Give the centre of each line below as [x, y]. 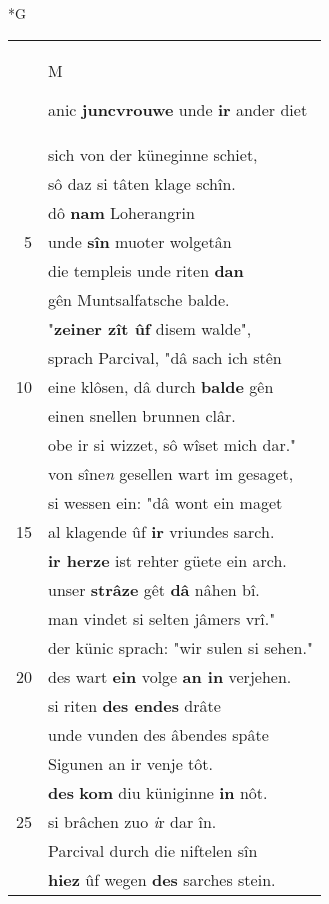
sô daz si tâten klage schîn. [142, 183]
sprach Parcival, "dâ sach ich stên [165, 357]
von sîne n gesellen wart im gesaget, [171, 473]
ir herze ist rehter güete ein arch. [167, 560]
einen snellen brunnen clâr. [142, 415]
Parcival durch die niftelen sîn [153, 850]
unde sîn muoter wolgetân [140, 241]
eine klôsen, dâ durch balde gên [161, 386]
